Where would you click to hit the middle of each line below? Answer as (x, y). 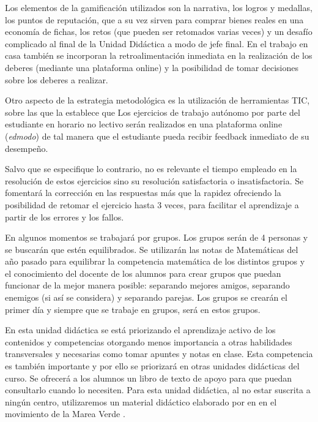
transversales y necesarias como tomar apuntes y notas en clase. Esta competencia (159, 354)
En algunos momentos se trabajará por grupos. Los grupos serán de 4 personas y (157, 237)
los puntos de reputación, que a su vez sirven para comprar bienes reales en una (154, 19)
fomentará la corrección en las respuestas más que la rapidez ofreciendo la (143, 193)
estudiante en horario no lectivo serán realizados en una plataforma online (144, 124)
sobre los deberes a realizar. (57, 79)
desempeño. (27, 148)
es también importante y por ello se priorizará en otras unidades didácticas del (152, 366)
